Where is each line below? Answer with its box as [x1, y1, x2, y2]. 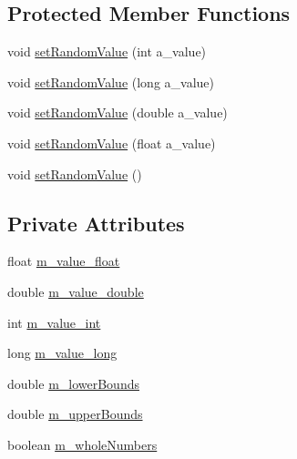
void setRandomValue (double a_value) [7, 103, 228, 122]
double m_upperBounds [7, 404, 143, 423]
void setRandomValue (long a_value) [7, 72, 215, 91]
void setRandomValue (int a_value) [7, 42, 207, 61]
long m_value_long [7, 343, 118, 362]
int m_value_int [7, 312, 101, 331]
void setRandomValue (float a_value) [7, 133, 216, 152]
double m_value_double [7, 281, 144, 301]
